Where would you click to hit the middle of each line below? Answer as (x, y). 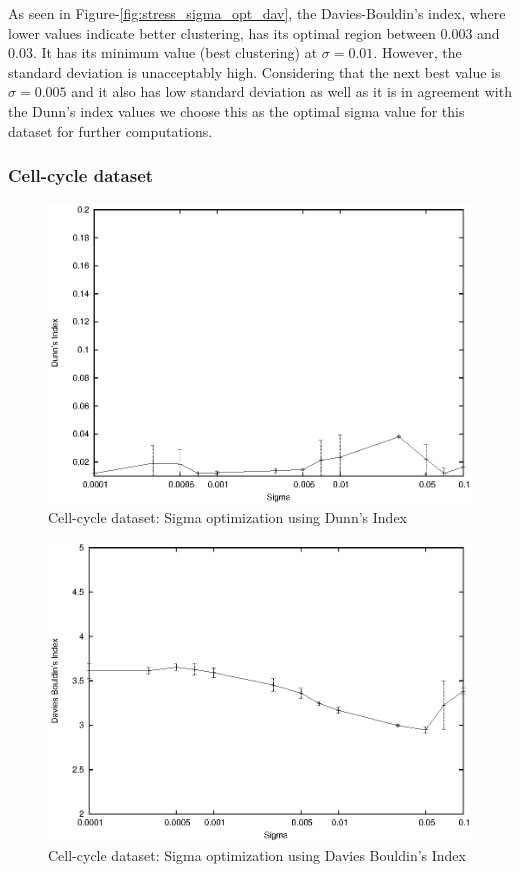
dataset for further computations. (110, 130)
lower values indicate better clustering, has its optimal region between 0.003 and (254, 32)
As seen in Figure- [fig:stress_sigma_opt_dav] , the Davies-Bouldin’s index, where (257, 13)
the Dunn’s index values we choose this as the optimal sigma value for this (236, 110)
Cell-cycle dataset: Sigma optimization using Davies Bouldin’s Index (257, 854)
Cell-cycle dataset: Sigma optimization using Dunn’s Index (227, 516)
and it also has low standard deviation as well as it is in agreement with (291, 91)
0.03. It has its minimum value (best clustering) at (163, 52)
